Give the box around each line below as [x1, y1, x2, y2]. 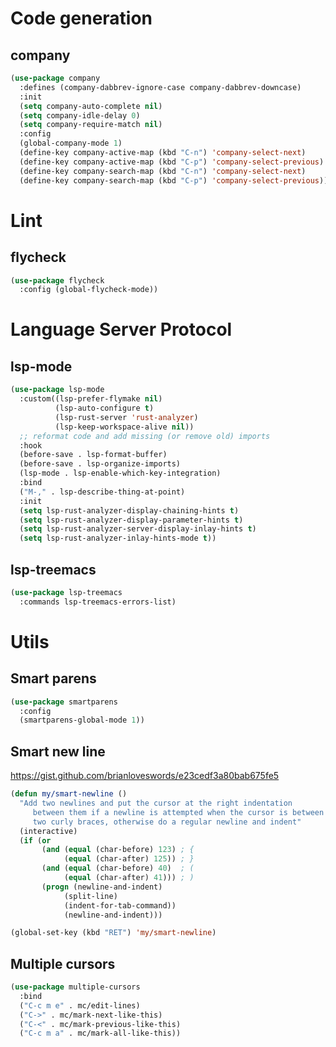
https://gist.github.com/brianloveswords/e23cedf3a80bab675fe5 [10, 770, 280, 782]
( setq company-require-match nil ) [19, 120, 163, 130]
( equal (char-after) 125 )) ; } [63, 854, 195, 864]
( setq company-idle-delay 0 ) [19, 110, 141, 121]
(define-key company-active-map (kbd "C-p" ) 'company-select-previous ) [19, 157, 325, 167]
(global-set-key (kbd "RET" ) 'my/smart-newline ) [10, 928, 217, 938]
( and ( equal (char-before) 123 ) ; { [41, 845, 195, 855]
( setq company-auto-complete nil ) [19, 101, 163, 111]
